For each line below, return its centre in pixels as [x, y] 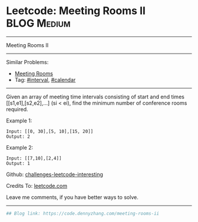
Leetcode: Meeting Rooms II [76, 11]
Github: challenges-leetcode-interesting [55, 174]
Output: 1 [18, 163]
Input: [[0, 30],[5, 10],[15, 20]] [50, 131]
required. [17, 109]
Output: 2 [18, 137]
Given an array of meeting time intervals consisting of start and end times [95, 97]
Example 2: [20, 147]
